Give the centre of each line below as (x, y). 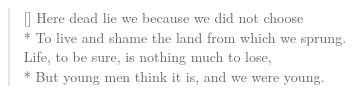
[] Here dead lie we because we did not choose (163, 17)
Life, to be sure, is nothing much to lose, (147, 56)
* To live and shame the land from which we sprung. (185, 36)
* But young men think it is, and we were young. (174, 75)
